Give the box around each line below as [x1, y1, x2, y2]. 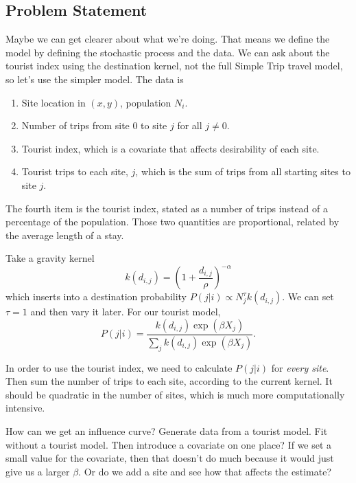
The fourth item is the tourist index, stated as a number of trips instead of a [5, 201, 329, 215]
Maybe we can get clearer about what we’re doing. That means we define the [5, 32, 330, 46]
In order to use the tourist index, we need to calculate [5, 360, 233, 374]
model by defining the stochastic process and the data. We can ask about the [5, 45, 330, 59]
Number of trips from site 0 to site [21, 118, 167, 133]
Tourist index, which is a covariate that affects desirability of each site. [21, 141, 320, 155]
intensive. [5, 401, 45, 415]
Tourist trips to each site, [21, 164, 128, 179]
